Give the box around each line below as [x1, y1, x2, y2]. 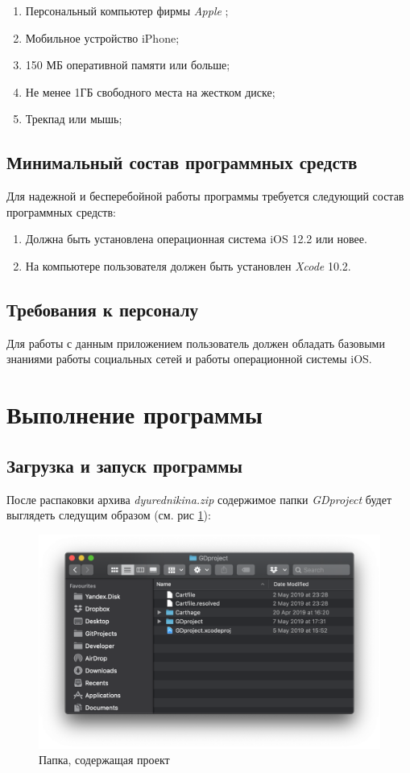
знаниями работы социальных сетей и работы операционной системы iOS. [6, 350, 372, 367]
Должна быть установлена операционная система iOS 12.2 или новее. [25, 230, 367, 247]
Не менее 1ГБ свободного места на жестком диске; [25, 83, 275, 100]
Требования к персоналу [6, 296, 198, 321]
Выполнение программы [6, 398, 263, 431]
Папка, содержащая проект [39, 751, 170, 768]
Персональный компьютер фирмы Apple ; [25, 2, 229, 19]
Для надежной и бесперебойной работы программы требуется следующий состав [6, 188, 404, 205]
